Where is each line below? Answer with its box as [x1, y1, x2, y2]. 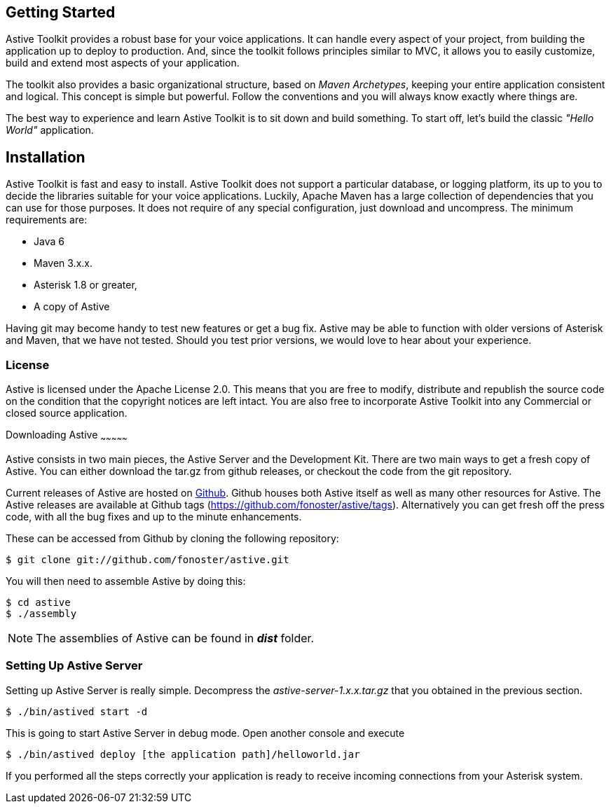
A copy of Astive [34, 300, 110, 313]
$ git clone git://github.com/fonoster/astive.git [6, 553, 289, 565]
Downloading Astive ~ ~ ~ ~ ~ [6, 429, 128, 443]
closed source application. [6, 407, 128, 420]
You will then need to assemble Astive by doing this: [6, 574, 246, 587]
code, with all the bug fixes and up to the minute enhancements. [6, 510, 302, 523]
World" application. [6, 124, 94, 137]
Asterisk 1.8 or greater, [34, 279, 137, 291]
